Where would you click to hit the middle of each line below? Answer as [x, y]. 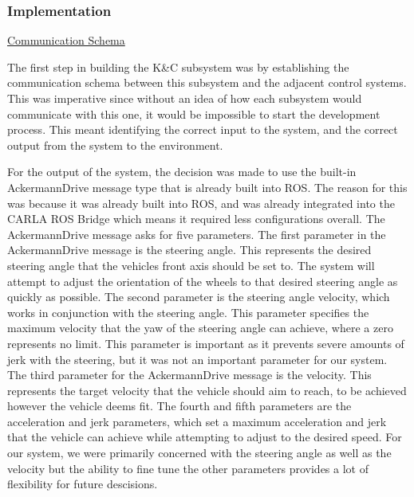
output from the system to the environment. [115, 145]
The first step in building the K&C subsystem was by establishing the [178, 67]
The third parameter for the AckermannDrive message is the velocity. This [189, 375]
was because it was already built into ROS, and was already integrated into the [201, 203]
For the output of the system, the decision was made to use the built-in [182, 172]
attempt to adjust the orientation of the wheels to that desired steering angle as [203, 281]
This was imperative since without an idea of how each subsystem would [185, 98]
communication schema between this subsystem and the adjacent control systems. [207, 82]
